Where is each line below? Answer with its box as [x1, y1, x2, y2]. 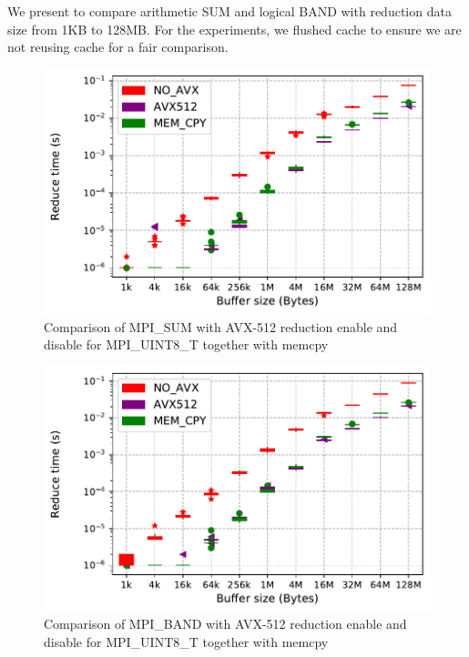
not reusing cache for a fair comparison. [7, 37, 229, 56]
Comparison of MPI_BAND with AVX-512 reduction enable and [44, 614, 407, 633]
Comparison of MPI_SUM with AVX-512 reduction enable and [44, 317, 398, 336]
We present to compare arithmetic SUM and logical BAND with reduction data [7, 2, 452, 20]
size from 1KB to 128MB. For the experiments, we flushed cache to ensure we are [7, 19, 462, 38]
